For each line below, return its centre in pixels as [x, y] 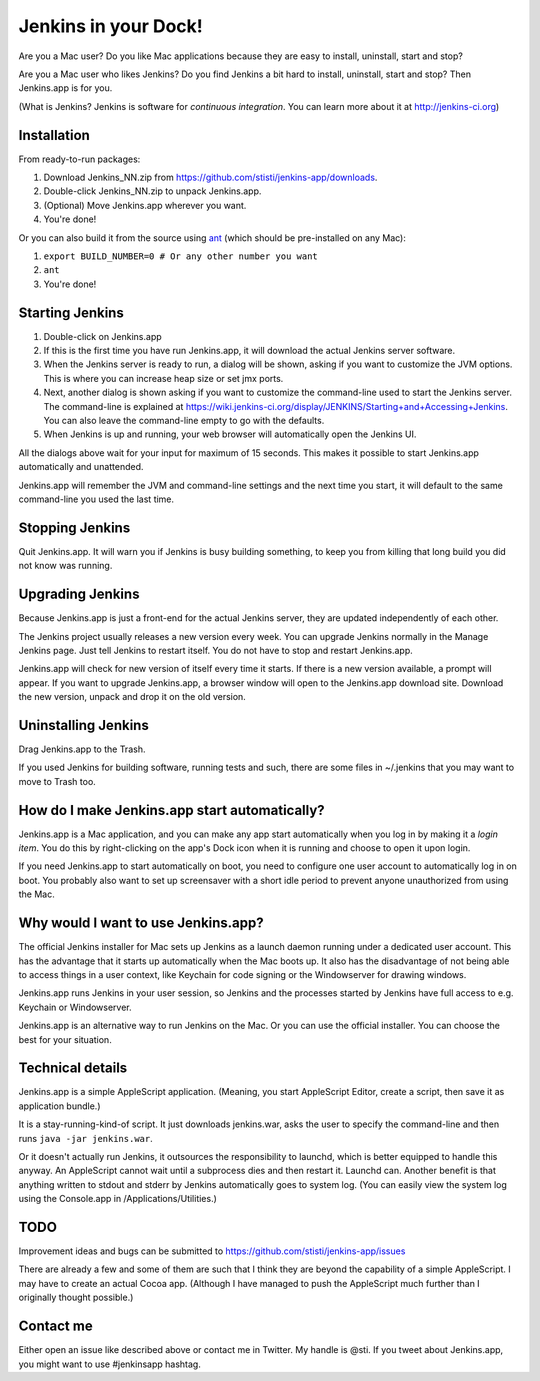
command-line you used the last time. [96, 499]
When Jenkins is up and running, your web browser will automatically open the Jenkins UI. [230, 434]
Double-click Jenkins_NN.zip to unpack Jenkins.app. [152, 191]
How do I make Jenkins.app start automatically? [171, 810]
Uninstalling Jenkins [83, 725]
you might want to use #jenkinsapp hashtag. [110, 1364]
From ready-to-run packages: [79, 159]
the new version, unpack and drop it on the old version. [132, 697]
